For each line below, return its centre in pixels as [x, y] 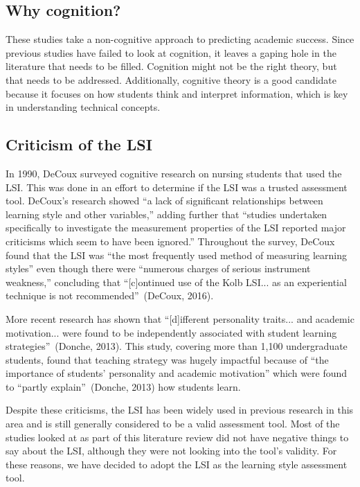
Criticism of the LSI [79, 144]
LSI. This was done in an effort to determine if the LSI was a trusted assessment [177, 187]
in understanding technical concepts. [83, 107]
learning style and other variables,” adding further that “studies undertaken [166, 214]
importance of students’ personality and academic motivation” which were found [177, 373]
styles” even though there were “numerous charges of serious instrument [158, 268]
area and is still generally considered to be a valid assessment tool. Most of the [173, 424]
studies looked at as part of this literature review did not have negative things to [177, 437]
